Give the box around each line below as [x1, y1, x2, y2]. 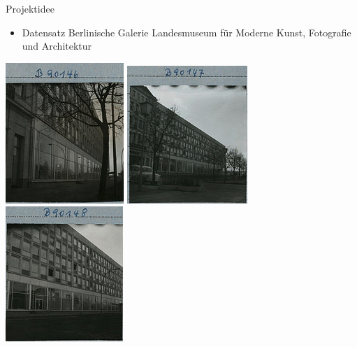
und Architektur [22, 38, 92, 53]
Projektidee [6, 1, 54, 15]
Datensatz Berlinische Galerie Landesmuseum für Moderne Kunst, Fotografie [22, 24, 351, 39]
